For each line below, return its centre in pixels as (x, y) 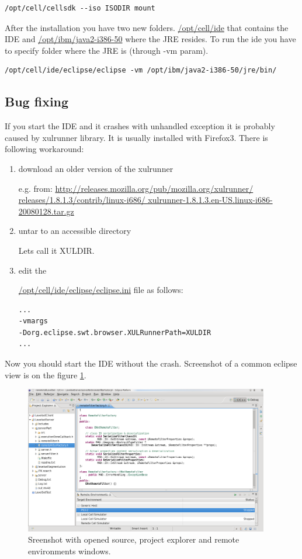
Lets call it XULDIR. (56, 250)
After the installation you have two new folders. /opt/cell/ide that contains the (147, 27)
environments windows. (70, 551)
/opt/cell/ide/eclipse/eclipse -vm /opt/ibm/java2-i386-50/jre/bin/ (141, 70)
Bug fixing (37, 101)
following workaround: (44, 149)
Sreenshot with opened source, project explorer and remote (134, 539)
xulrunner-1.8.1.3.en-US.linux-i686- (210, 200)
